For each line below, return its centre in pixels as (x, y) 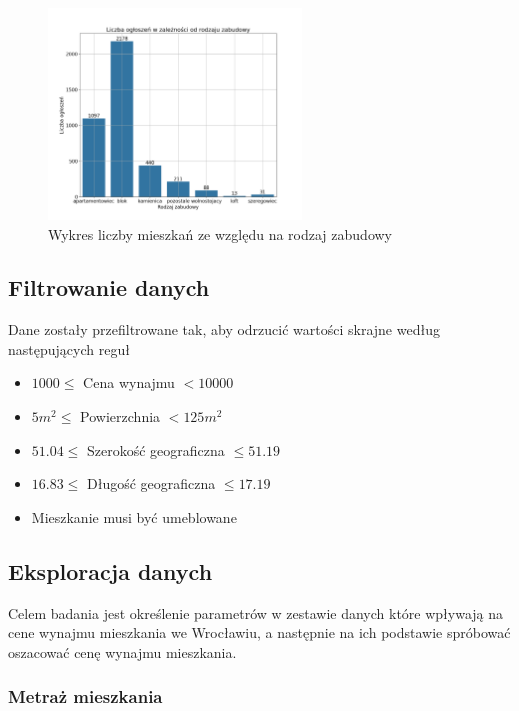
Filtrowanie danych (109, 287)
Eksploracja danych (110, 570)
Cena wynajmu (129, 382)
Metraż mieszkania (85, 696)
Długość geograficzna (151, 483)
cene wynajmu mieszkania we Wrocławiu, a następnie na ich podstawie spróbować (259, 632)
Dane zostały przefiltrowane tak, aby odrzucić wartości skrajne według (224, 329)
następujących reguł (69, 348)
